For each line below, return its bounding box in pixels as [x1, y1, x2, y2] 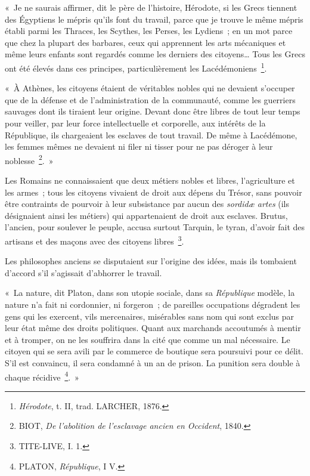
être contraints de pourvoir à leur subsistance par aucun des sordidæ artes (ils [5, 197, 290, 210]
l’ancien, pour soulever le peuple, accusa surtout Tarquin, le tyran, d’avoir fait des [5, 221, 305, 233]
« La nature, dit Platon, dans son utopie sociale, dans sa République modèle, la [5, 286, 295, 299]
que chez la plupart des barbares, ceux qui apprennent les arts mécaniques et [5, 36, 286, 48]
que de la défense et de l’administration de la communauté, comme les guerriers [5, 93, 296, 106]
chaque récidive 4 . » [5, 369, 79, 383]
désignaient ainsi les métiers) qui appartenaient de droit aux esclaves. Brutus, [5, 209, 288, 221]
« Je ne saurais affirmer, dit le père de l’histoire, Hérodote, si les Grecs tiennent [5, 1, 297, 13]
